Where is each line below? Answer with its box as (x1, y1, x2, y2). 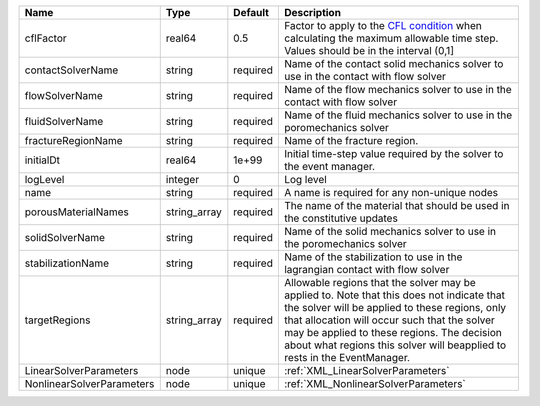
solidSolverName (24, 231, 105, 244)
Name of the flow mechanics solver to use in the (283, 83, 512, 96)
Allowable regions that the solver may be (283, 276, 477, 289)
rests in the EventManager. (283, 351, 410, 364)
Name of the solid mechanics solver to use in (283, 225, 497, 238)
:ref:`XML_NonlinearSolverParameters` (283, 377, 467, 390)
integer (165, 173, 200, 186)
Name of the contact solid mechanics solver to (283, 57, 504, 70)
